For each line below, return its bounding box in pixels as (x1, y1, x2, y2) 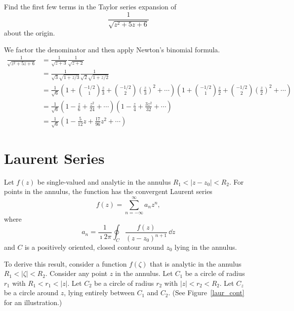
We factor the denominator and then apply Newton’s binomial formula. (4, 44, 220, 54)
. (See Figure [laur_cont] (168, 287, 245, 298)
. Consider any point (45, 268, 108, 278)
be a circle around (4, 287, 59, 298)
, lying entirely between (64, 287, 135, 298)
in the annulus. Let (115, 268, 173, 278)
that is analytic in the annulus (150, 258, 242, 269)
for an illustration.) (4, 297, 62, 307)
